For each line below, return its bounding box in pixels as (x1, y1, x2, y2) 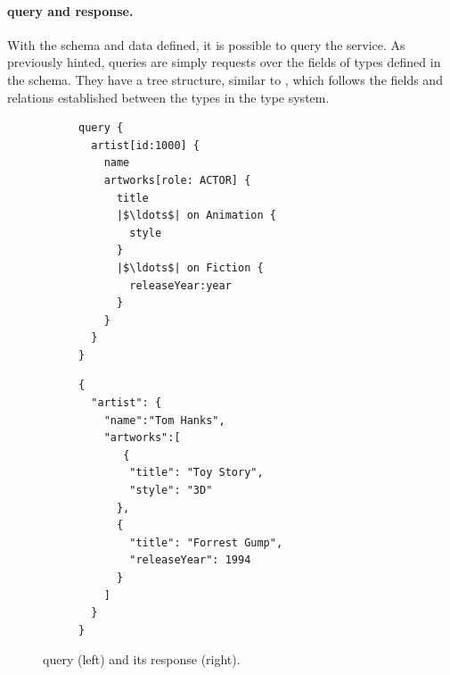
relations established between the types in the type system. (7, 87, 330, 106)
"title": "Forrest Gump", (129, 536, 283, 549)
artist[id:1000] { (91, 138, 200, 152)
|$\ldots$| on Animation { (116, 209, 276, 222)
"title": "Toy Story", (129, 466, 264, 479)
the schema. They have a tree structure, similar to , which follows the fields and (7, 70, 443, 88)
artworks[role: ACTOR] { (103, 173, 251, 187)
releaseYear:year (129, 279, 232, 292)
